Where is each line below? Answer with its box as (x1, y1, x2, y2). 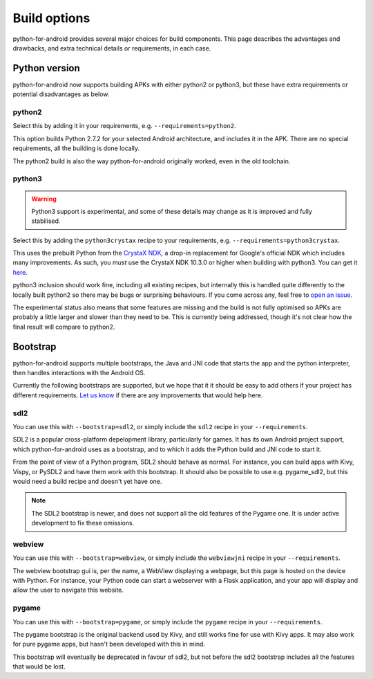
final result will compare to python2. (12, 323, 115, 331)
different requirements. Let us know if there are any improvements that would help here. (12, 391, 263, 399)
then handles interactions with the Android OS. (12, 369, 146, 377)
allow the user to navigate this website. (12, 586, 124, 595)
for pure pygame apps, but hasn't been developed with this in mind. (12, 640, 206, 649)
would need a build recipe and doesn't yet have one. (12, 477, 162, 485)
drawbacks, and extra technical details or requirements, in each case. (12, 44, 211, 52)
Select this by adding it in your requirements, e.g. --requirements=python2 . (12, 122, 236, 130)
